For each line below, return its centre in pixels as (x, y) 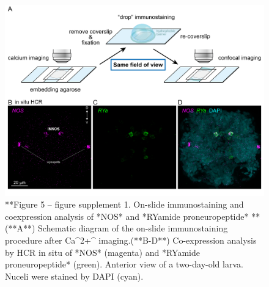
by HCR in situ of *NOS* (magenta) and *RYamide (102, 252)
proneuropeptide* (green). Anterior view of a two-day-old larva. (124, 264)
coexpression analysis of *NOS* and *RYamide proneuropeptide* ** (133, 216)
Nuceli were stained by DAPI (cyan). (74, 276)
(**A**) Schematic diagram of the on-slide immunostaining (116, 228)
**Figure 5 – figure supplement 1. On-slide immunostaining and (124, 204)
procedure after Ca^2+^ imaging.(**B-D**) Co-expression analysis (131, 240)
